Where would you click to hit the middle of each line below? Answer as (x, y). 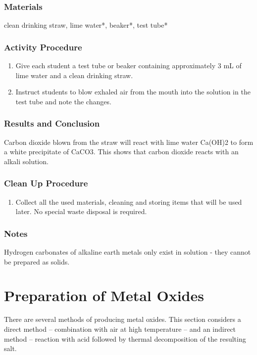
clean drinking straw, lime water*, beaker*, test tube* (86, 25)
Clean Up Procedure (46, 183)
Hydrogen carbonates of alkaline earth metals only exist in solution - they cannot (128, 252)
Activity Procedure (43, 47)
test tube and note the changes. (63, 101)
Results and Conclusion (52, 123)
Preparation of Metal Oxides (104, 295)
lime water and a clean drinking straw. (74, 75)
